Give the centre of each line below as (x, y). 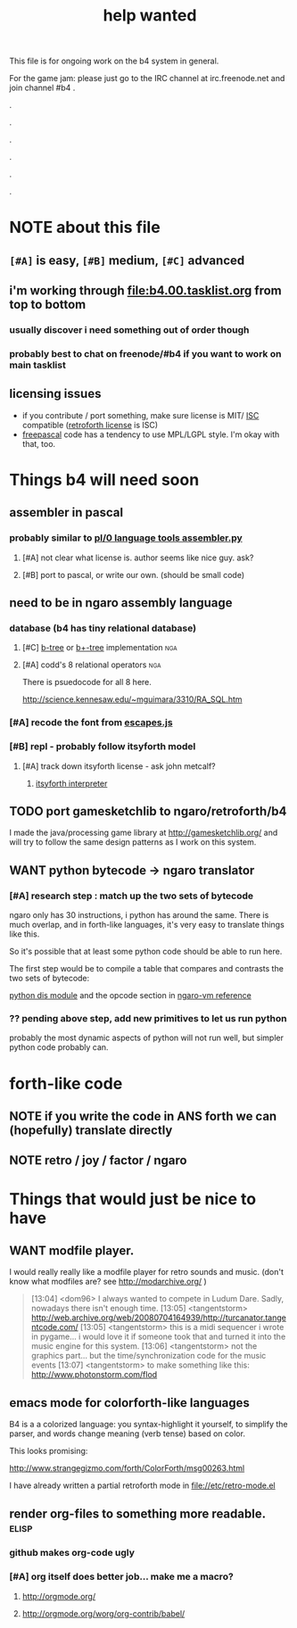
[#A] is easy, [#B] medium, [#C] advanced (127, 260)
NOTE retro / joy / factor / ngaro (98, 1161)
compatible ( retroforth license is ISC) (90, 425)
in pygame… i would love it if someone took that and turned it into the (158, 1337)
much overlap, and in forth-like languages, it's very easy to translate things (147, 925)
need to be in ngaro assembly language (121, 603)
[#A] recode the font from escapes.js (91, 723)
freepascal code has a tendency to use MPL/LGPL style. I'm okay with (151, 434)
